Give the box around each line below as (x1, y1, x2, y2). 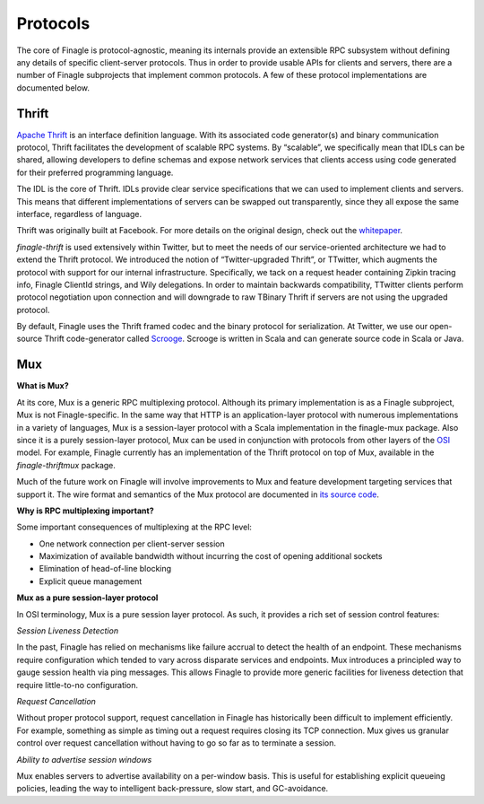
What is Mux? (16, 380, 69, 391)
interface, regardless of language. (16, 208, 143, 219)
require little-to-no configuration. (16, 679, 139, 690)
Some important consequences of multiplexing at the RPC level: (16, 521, 253, 533)
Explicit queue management (39, 575, 143, 587)
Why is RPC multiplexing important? (16, 505, 154, 516)
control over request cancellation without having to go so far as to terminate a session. (16, 738, 336, 748)
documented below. (16, 82, 90, 93)
